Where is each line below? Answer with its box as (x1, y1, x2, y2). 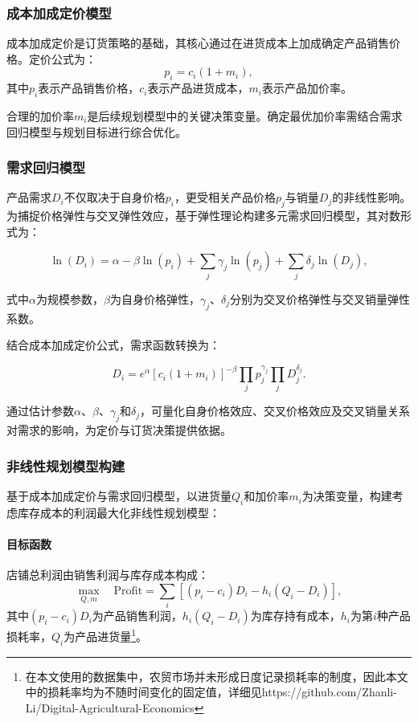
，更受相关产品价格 (174, 189, 276, 206)
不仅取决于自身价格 (64, 189, 166, 206)
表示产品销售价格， (38, 80, 140, 96)
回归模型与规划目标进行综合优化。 (6, 123, 186, 140)
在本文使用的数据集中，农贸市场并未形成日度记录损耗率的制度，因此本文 (25, 667, 408, 684)
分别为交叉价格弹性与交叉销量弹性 (230, 290, 411, 307)
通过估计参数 (6, 402, 74, 419)
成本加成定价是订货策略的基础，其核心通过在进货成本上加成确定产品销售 (6, 35, 389, 51)
